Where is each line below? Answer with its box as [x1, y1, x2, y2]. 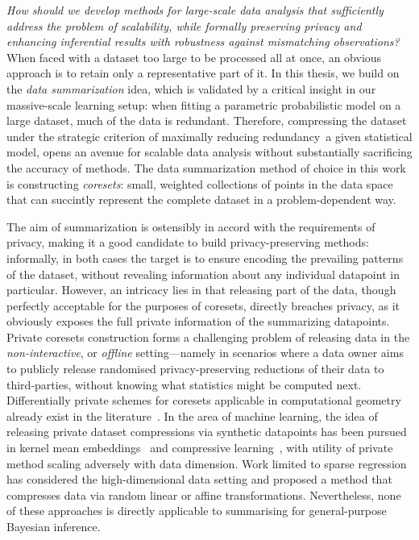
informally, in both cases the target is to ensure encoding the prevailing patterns [6, 249, 404, 266]
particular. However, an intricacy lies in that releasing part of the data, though [6, 281, 396, 298]
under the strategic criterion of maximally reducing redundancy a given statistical [6, 127, 413, 144]
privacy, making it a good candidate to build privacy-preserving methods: [6, 234, 369, 251]
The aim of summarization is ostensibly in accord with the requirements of [6, 218, 375, 235]
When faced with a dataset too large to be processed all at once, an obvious [6, 48, 382, 65]
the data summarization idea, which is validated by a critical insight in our [6, 80, 376, 97]
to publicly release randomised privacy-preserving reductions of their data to [6, 360, 384, 377]
